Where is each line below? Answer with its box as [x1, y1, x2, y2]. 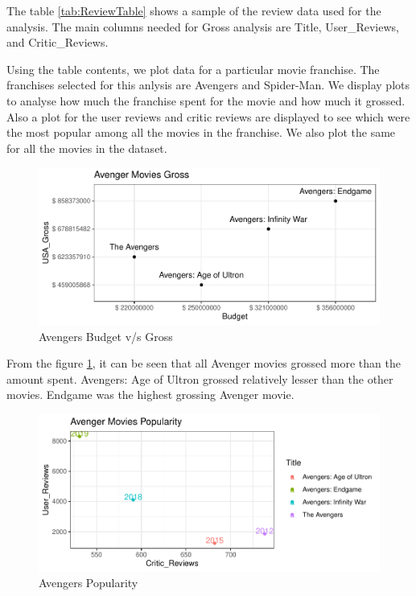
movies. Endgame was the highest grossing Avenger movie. [6, 386, 294, 403]
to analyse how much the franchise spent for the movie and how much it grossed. [6, 92, 406, 109]
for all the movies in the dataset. [6, 139, 167, 156]
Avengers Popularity [39, 574, 138, 591]
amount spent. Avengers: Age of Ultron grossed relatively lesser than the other [6, 370, 393, 387]
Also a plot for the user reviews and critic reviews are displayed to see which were [6, 108, 410, 125]
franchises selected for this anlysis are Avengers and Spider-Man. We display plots [6, 76, 410, 93]
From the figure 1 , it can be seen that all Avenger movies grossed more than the [6, 355, 401, 372]
